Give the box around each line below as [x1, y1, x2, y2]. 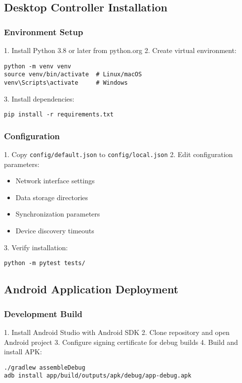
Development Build [4, 307, 82, 320]
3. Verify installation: [4, 242, 68, 252]
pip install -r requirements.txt [4, 111, 114, 118]
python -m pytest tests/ [4, 260, 85, 267]
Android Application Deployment [4, 281, 179, 297]
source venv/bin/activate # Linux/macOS [4, 71, 142, 78]
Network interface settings [15, 175, 95, 186]
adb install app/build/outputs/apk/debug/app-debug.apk [4, 372, 192, 380]
